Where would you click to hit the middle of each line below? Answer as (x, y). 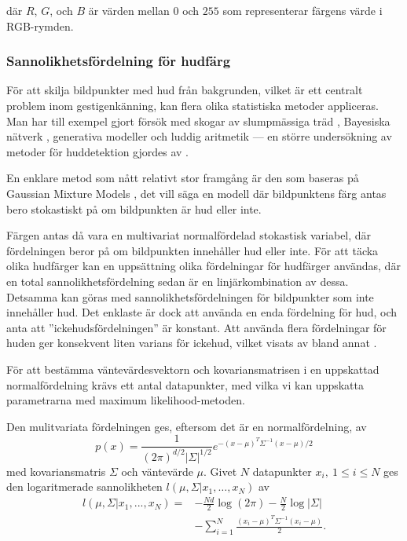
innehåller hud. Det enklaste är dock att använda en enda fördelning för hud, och (202, 312)
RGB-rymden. (40, 26)
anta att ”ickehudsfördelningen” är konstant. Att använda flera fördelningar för (196, 327)
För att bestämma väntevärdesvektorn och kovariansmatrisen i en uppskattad (193, 369)
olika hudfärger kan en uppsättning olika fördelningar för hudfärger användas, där (203, 266)
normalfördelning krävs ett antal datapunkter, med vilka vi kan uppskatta (185, 384)
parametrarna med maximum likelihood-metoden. (126, 400)
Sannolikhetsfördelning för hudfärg (119, 61)
